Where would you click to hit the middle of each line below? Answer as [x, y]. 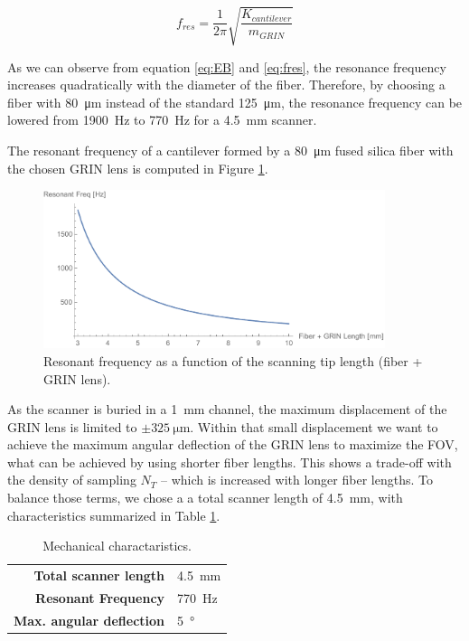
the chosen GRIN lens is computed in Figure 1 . [138, 168]
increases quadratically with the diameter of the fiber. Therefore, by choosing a [226, 85]
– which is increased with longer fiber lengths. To [296, 480]
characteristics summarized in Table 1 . [114, 515]
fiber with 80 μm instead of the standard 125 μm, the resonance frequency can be [235, 102]
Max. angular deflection [89, 620]
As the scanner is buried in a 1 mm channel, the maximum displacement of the [227, 409]
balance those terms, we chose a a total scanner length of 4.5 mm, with [205, 498]
